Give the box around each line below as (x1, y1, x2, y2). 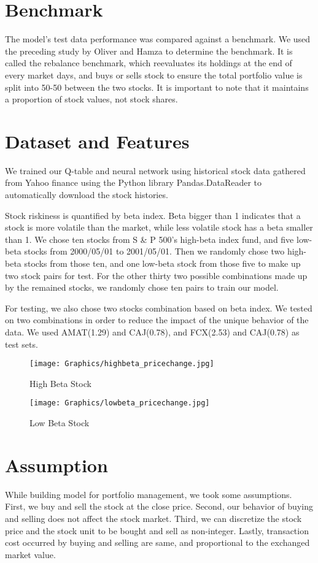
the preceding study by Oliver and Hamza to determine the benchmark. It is (5, 44, 293, 57)
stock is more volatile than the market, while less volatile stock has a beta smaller (5, 221, 313, 234)
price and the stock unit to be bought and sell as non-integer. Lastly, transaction (5, 524, 309, 537)
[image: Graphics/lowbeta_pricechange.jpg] (29, 399, 210, 408)
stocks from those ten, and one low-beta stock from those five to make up (24, 256, 301, 269)
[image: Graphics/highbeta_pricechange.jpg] (29, 359, 214, 369)
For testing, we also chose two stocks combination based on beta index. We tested (5, 301, 312, 314)
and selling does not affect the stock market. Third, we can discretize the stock (5, 511, 302, 524)
